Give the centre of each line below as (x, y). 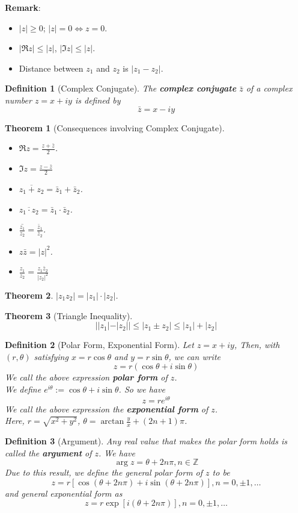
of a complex (269, 88)
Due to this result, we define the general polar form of (104, 472)
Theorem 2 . (29, 295)
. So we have (142, 389)
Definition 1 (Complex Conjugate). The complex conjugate (121, 88)
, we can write (194, 356)
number (18, 100)
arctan (112, 422)
